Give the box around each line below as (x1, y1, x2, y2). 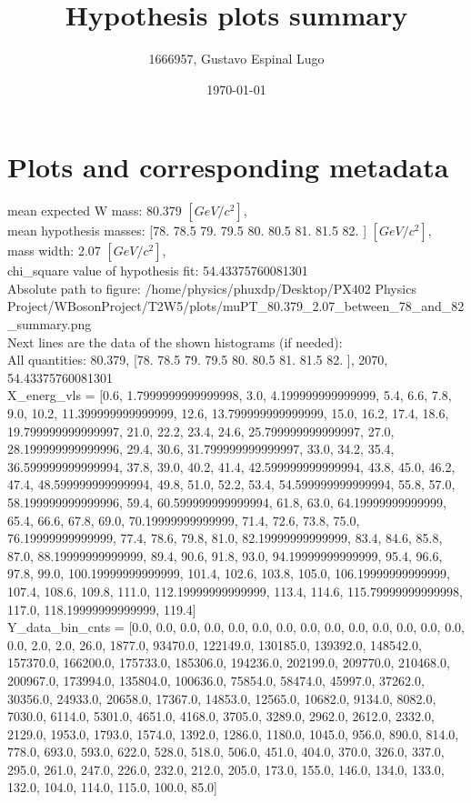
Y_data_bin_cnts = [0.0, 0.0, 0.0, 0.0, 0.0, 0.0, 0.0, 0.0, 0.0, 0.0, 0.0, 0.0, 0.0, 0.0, (7, 617, 465, 637)
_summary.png (7, 315, 92, 334)
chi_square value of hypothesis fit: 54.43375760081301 (7, 261, 308, 280)
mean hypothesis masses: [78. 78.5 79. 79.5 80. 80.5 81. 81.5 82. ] (7, 221, 367, 240)
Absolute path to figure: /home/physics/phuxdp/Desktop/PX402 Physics (7, 278, 416, 297)
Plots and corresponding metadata (7, 148, 449, 186)
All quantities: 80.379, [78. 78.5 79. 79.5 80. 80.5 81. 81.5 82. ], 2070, (7, 350, 388, 369)
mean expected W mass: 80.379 (7, 201, 182, 220)
